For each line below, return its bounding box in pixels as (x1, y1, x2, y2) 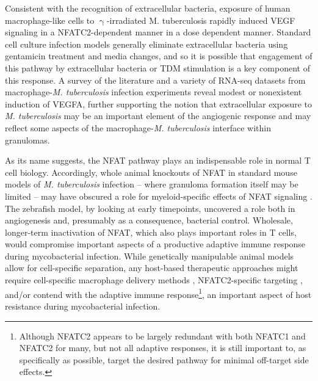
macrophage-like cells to (5, 13, 95, 26)
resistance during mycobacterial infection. (5, 299, 161, 312)
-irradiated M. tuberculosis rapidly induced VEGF (106, 13, 295, 26)
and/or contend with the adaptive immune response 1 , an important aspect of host (5, 286, 312, 300)
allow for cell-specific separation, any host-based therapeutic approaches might (5, 261, 298, 274)
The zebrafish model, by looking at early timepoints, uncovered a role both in (5, 201, 295, 214)
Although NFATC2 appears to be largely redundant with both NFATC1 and (19, 329, 306, 342)
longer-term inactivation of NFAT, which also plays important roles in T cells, (5, 225, 297, 238)
